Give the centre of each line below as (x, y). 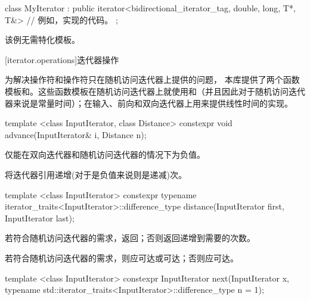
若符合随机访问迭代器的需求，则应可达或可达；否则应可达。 (122, 257)
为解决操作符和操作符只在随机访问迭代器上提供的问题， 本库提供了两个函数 (152, 79)
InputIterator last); (40, 218)
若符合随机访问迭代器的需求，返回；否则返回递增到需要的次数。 (130, 238)
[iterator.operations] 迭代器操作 (62, 59)
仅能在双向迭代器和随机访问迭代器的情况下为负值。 (105, 154)
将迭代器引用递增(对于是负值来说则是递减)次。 (96, 174)
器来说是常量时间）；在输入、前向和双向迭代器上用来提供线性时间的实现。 (149, 103)
